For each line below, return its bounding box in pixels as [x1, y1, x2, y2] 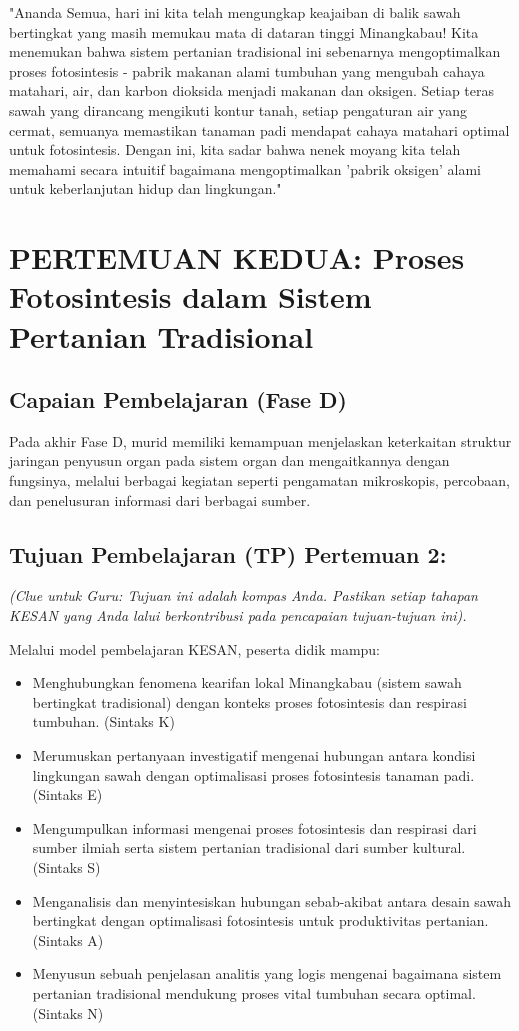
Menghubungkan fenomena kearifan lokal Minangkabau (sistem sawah [32, 672, 462, 693]
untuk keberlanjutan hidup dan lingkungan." [9, 178, 282, 199]
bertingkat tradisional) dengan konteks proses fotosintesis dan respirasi [32, 691, 467, 712]
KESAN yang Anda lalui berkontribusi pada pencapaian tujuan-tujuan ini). [9, 605, 467, 626]
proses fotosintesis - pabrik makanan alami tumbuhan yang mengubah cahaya [9, 60, 485, 81]
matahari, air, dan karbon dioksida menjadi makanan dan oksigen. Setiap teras [9, 80, 495, 101]
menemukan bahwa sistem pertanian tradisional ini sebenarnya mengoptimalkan [9, 41, 501, 62]
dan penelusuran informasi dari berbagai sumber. [9, 489, 311, 510]
